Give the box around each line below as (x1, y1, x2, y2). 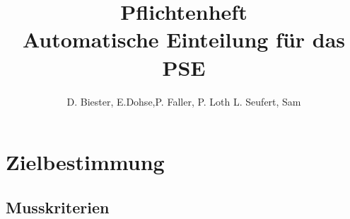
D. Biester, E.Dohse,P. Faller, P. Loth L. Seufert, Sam (66, 94, 301, 108)
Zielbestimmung (6, 147, 165, 176)
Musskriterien (6, 196, 110, 218)
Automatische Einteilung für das (22, 25, 346, 54)
